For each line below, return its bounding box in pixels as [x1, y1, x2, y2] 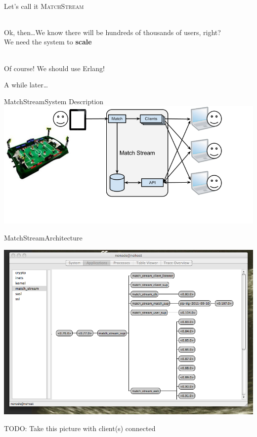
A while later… [4, 79, 48, 90]
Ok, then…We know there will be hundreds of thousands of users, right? [4, 27, 221, 37]
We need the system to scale [4, 37, 92, 47]
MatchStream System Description [4, 96, 104, 106]
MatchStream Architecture [4, 233, 83, 243]
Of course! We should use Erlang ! [4, 63, 105, 73]
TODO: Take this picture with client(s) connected [4, 423, 156, 433]
